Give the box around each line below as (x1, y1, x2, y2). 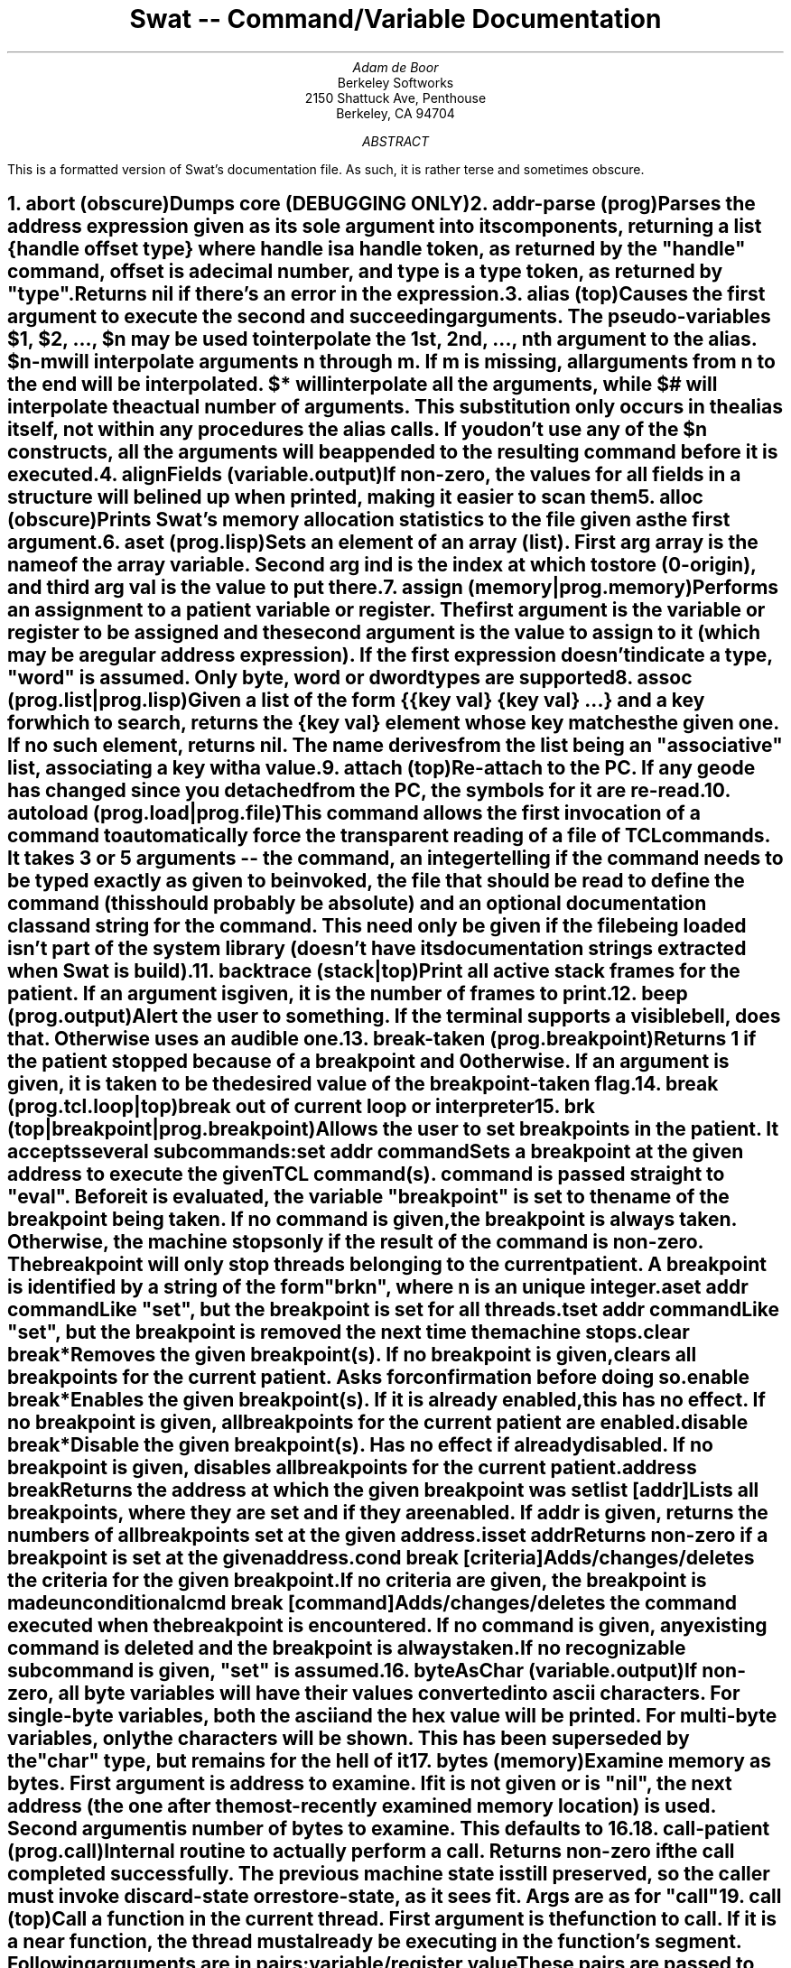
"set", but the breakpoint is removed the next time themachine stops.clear (7, 1321, 690, 1344)
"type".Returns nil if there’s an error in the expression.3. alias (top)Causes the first (7, 283, 766, 306)
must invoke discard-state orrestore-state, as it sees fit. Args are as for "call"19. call (7, 1885, 782, 1908)
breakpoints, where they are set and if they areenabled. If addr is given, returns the (7, 1501, 768, 1525)
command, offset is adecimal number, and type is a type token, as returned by (7, 260, 723, 283)
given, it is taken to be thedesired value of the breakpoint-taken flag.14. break (7, 1072, 719, 1096)
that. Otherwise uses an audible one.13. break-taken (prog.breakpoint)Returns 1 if (7, 1027, 757, 1051)
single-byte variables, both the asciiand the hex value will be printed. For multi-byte (7, 1704, 777, 1728)
